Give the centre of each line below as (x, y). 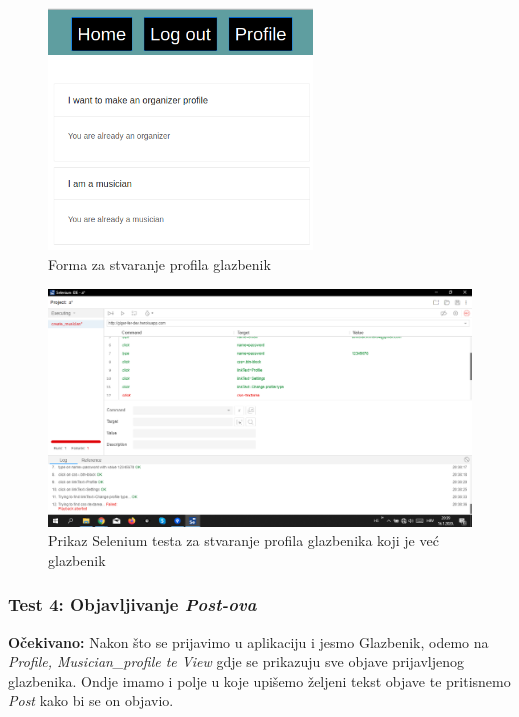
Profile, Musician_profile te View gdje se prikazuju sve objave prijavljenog (236, 661)
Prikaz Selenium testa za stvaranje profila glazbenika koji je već (243, 540)
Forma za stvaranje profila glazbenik (159, 263)
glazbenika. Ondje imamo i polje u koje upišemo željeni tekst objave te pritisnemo (259, 680)
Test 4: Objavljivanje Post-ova (132, 604)
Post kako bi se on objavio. (91, 700)
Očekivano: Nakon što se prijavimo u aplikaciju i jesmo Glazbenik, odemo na (248, 641)
